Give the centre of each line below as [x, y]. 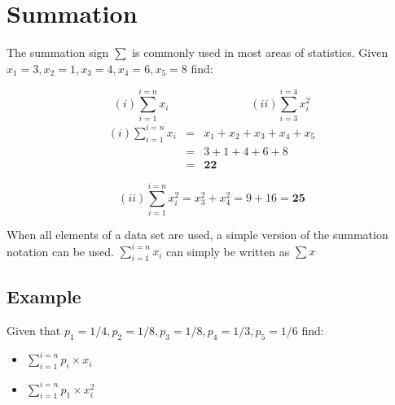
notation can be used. [60, 251]
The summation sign [58, 52]
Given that [34, 331]
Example [44, 296]
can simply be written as [228, 251]
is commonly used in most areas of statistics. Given [260, 52]
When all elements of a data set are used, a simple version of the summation [197, 234]
